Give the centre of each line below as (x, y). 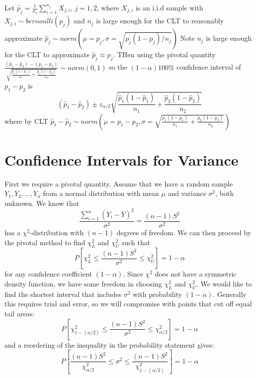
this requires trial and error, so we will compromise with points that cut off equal (128, 304)
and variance (187, 193)
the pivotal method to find (45, 242)
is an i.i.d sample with (169, 7)
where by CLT (26, 121)
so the (118, 67)
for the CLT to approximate (47, 54)
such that (136, 242)
